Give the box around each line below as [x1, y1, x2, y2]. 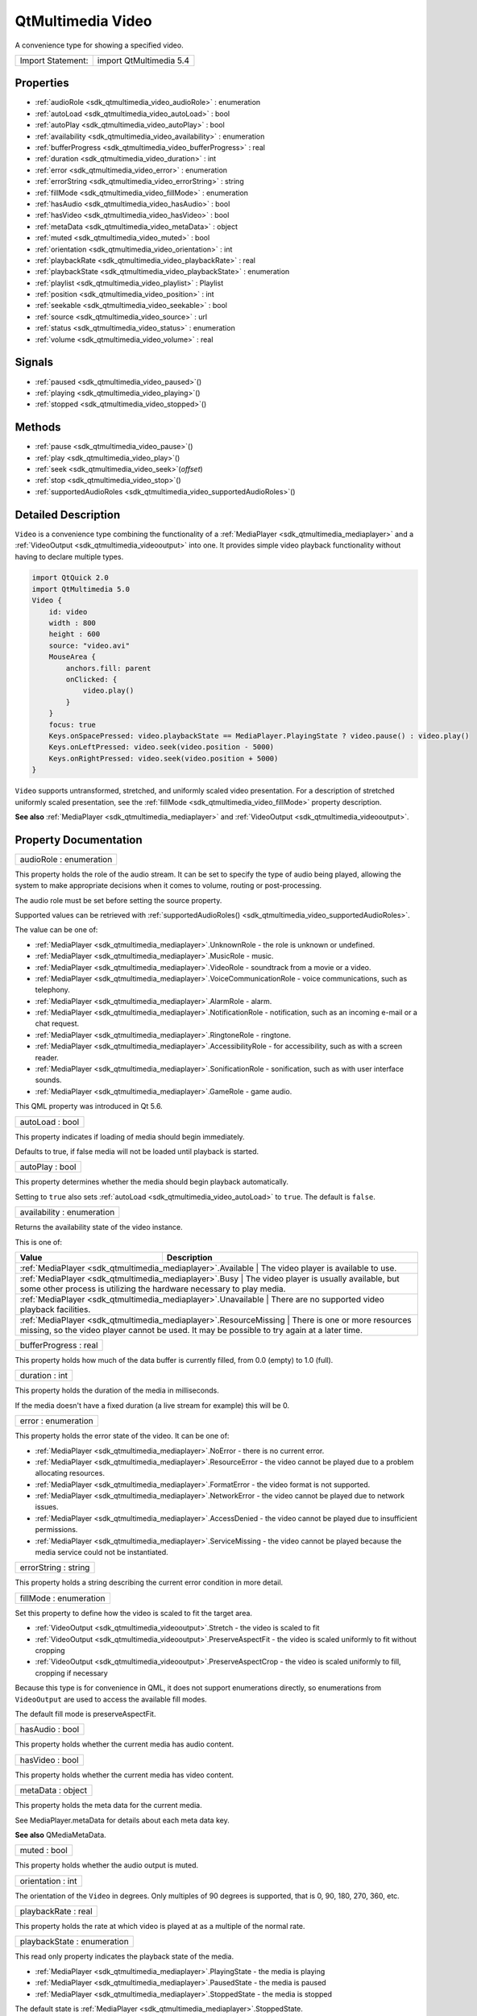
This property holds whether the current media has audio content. [15, 1739, 234, 1749]
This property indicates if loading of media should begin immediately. [15, 1131, 245, 1141]
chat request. [35, 1018, 80, 1028]
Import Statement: [19, 55, 89, 66]
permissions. [35, 1525, 78, 1535]
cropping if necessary [35, 1668, 108, 1677]
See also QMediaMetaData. [15, 1830, 106, 1839]
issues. [35, 1502, 60, 1512]
